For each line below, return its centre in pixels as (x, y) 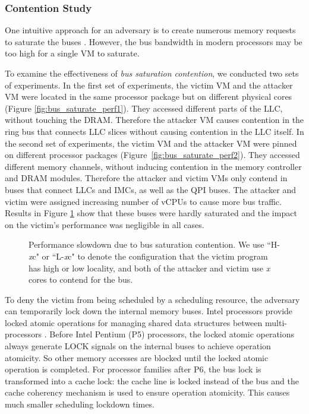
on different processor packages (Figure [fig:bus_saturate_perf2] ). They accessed (152, 155)
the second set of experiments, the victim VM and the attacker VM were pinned (151, 143)
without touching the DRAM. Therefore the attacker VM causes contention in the (154, 120)
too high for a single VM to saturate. (72, 53)
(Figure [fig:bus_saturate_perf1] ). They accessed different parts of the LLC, (144, 108)
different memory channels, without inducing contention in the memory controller (153, 166)
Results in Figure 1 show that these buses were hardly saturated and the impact (151, 213)
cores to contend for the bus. (81, 279)
